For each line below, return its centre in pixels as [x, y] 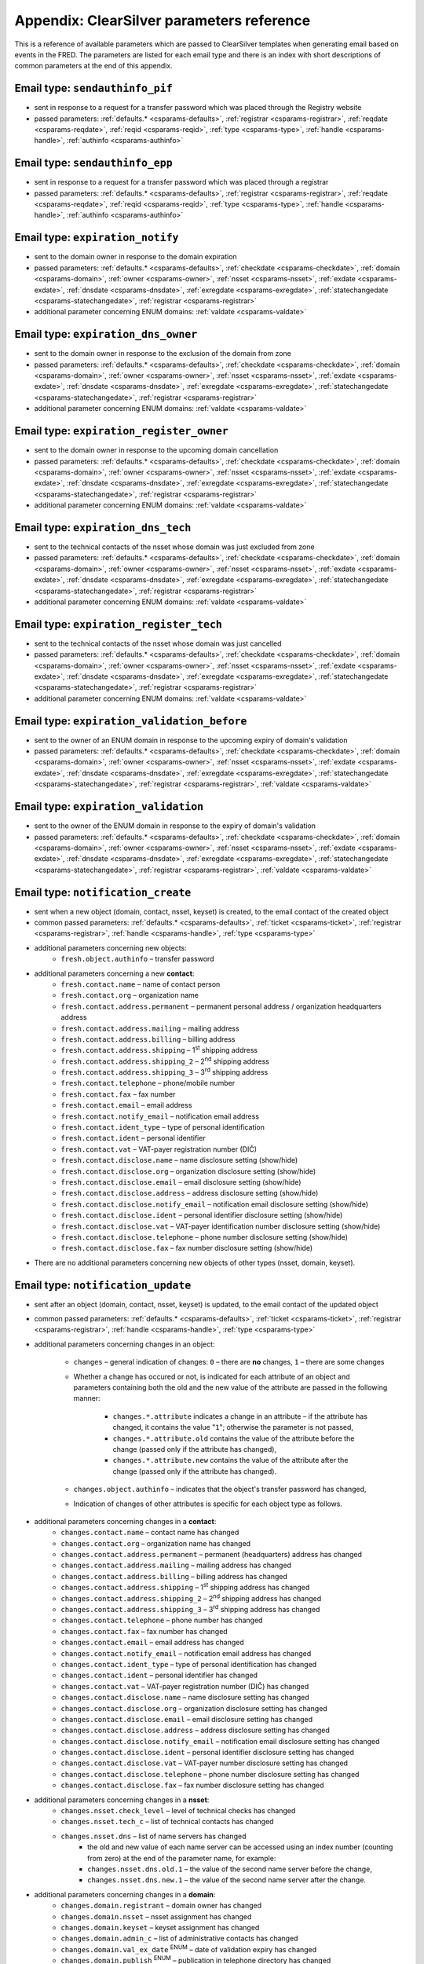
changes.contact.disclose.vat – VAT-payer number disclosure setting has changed [205, 1763]
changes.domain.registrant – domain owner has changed [161, 1906]
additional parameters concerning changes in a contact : [125, 1521]
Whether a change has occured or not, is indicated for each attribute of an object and [212, 1376]
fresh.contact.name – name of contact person [141, 984]
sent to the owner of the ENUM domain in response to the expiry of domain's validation [175, 826]
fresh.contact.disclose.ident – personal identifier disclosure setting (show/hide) [202, 1215]
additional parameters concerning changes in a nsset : [122, 1800]
